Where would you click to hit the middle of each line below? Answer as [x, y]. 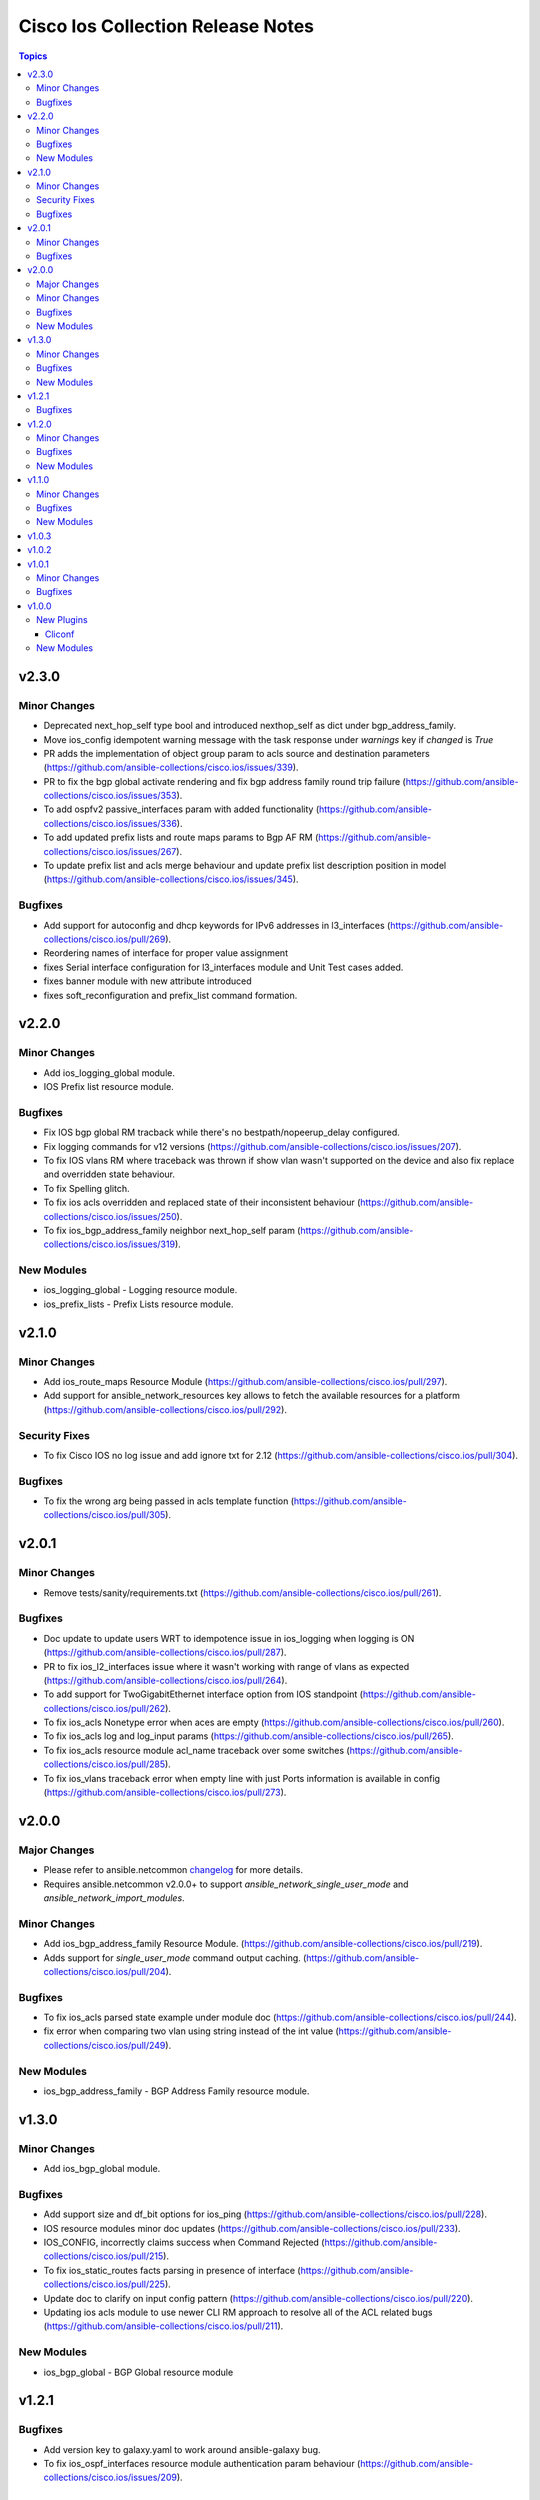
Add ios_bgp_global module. [102, 2169]
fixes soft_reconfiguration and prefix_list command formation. [170, 995]
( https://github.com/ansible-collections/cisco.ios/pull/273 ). [165, 1792]
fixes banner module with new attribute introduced [147, 981]
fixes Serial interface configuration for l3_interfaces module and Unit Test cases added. [223, 967]
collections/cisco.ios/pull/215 [103, 2256]
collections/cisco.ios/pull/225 [104, 2284]
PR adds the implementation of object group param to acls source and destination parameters [236, 753]
